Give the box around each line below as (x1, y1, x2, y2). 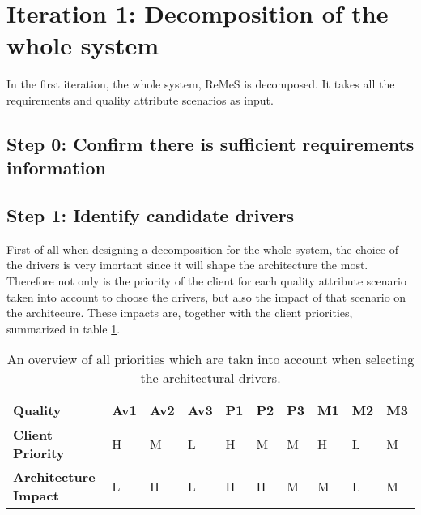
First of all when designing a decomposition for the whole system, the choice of (6, 240, 399, 257)
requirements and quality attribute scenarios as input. (6, 91, 274, 108)
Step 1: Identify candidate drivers (6, 203, 295, 228)
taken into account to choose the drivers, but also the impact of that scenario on (6, 288, 406, 305)
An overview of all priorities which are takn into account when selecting (6, 350, 415, 369)
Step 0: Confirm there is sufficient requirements (6, 131, 415, 156)
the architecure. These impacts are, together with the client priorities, (6, 304, 353, 321)
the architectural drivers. (140, 368, 281, 388)
